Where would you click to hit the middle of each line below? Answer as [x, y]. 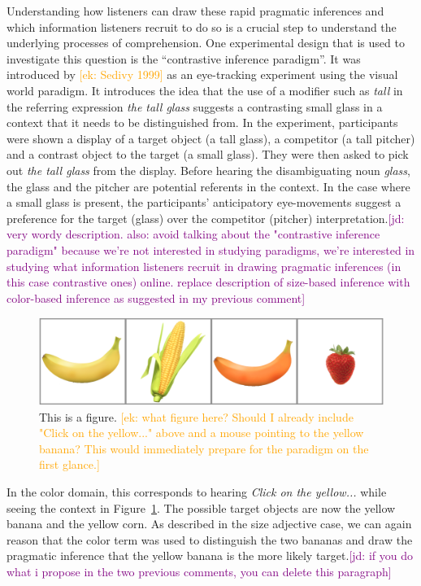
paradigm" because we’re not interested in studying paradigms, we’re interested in [211, 249]
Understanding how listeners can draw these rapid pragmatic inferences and [195, 11]
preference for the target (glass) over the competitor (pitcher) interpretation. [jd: [206, 218]
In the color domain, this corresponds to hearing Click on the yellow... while [197, 491]
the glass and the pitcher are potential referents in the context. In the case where [208, 186]
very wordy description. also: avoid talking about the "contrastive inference [193, 234]
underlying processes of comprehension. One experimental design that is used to [206, 43]
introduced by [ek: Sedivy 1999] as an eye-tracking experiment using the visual [202, 74]
